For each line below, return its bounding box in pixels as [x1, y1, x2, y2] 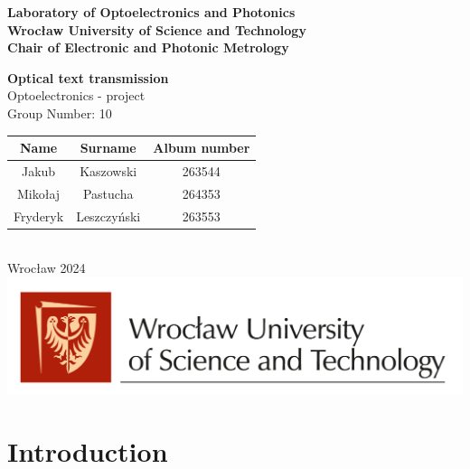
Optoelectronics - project [7, 86, 146, 105]
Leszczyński [76, 206, 141, 225]
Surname [80, 138, 136, 157]
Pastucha [82, 183, 134, 202]
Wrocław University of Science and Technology [7, 20, 306, 39]
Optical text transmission [7, 68, 169, 87]
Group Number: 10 [7, 103, 112, 122]
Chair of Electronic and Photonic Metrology [7, 38, 289, 57]
